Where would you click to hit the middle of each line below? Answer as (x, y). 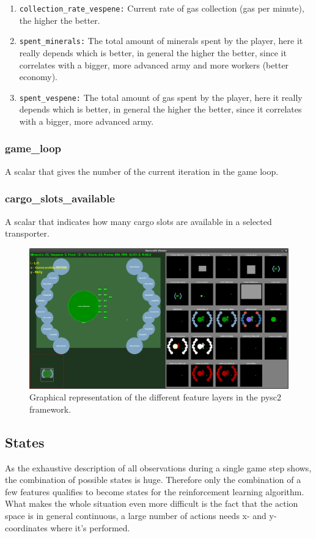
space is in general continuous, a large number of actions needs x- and (136, 515)
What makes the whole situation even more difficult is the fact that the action (152, 503)
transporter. (27, 233)
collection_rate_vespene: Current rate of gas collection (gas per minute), (162, 8)
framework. (50, 409)
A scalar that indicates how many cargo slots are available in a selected (138, 221)
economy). (39, 77)
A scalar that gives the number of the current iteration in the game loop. (142, 171)
